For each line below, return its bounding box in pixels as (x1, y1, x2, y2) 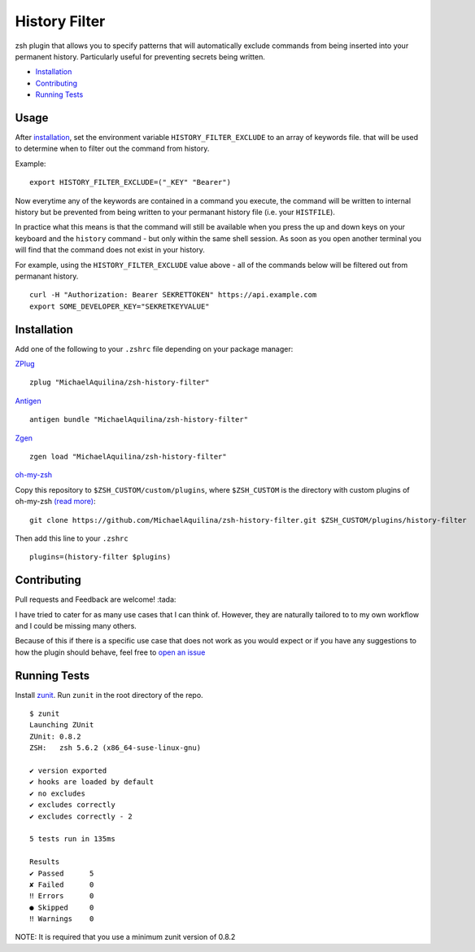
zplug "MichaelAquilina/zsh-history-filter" (29, 378, 211, 387)
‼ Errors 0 (29, 892, 94, 901)
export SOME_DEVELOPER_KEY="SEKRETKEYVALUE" (29, 301, 211, 311)
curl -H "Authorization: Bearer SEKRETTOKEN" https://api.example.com (29, 290, 317, 300)
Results (29, 858, 60, 866)
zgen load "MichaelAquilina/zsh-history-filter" (29, 452, 227, 461)
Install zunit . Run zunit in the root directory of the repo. (15, 690, 203, 700)
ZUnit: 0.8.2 (29, 731, 81, 741)
